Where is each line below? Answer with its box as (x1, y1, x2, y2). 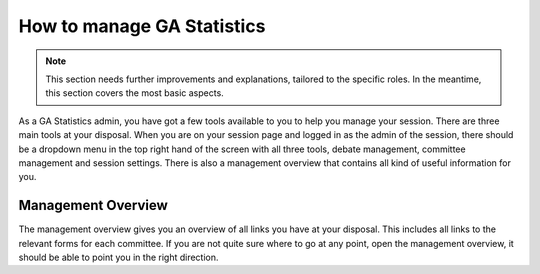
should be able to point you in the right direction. (18, 251, 219, 263)
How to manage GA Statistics (18, 15, 266, 37)
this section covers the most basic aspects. (45, 87, 224, 99)
